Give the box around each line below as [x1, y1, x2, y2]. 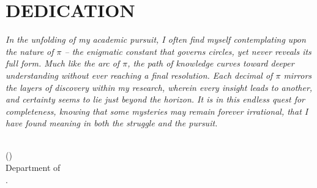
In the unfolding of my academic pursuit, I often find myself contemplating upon [6, 33, 306, 46]
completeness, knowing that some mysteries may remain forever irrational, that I [6, 104, 308, 117]
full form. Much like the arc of [6, 57, 120, 70]
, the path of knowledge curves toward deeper [127, 57, 294, 70]
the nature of [6, 45, 54, 57]
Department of [6, 161, 61, 174]
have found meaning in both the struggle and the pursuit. [6, 117, 218, 129]
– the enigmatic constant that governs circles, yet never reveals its [64, 45, 311, 57]
